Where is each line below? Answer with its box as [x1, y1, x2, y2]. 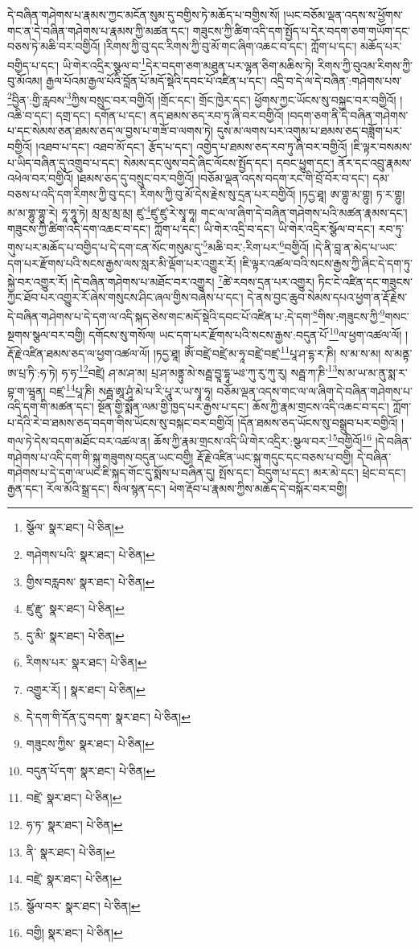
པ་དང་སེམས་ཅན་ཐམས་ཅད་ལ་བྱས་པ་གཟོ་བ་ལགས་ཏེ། [7, 122, 214, 139]
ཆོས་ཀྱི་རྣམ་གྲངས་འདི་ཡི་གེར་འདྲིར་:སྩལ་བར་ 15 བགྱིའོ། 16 [154, 430, 372, 450]
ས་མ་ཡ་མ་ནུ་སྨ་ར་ [337, 364, 408, 380]
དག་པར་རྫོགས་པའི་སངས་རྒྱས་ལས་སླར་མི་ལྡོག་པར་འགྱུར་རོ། [7, 254, 236, 271]
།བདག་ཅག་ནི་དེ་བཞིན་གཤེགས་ [287, 106, 409, 123]
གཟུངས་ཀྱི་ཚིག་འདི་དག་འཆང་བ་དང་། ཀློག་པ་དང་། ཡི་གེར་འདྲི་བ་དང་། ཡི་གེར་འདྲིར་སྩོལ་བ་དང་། [7, 220, 376, 236]
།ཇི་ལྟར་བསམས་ [351, 138, 413, 155]
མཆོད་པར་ [360, 38, 402, 55]
